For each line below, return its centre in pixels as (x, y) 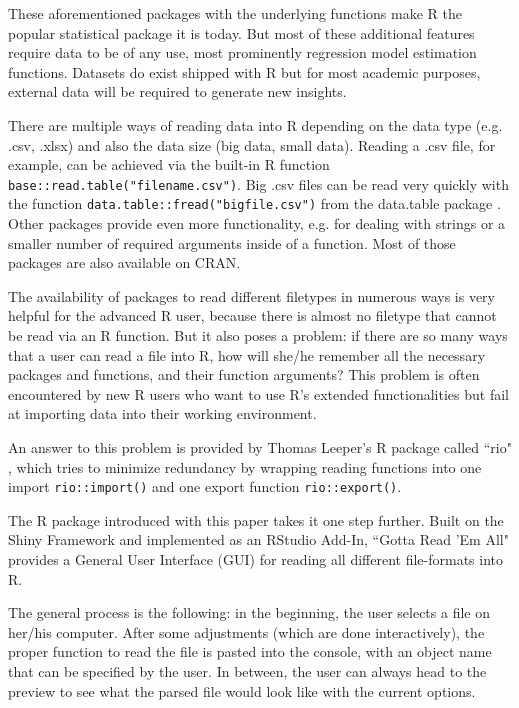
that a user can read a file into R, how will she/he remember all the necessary (247, 354)
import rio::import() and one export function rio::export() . (205, 486)
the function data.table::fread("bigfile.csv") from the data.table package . (254, 203)
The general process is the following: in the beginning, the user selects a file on (249, 612)
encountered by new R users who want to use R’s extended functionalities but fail (258, 393)
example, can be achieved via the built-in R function (169, 164)
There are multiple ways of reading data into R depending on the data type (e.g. (255, 124)
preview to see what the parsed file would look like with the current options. (242, 690)
